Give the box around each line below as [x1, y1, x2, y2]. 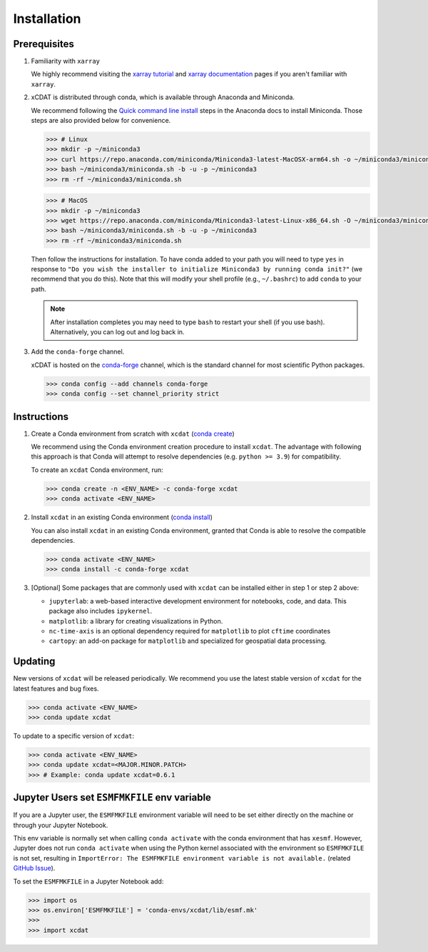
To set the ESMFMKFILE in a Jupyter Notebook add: [13, 877, 164, 886]
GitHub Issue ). [13, 864, 56, 873]
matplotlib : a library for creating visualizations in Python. [49, 616, 223, 625]
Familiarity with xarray [31, 57, 100, 66]
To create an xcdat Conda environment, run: [31, 465, 163, 474]
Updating [13, 656, 56, 668]
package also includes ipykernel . [49, 607, 153, 616]
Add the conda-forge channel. [31, 347, 125, 356]
